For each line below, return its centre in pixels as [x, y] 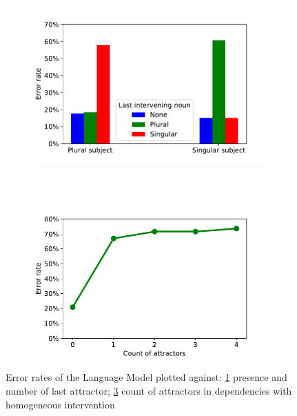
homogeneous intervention [60, 404]
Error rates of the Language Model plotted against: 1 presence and [146, 377]
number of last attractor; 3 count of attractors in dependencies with [149, 391]
